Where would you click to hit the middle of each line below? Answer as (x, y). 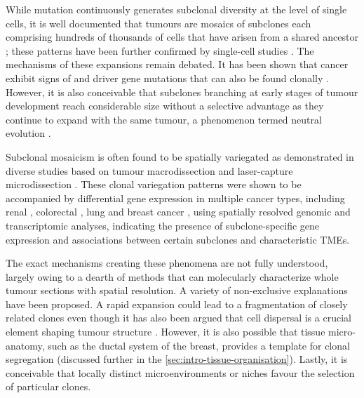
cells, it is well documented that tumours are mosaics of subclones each (159, 23)
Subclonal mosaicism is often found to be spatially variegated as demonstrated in (180, 156)
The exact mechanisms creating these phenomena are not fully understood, (167, 263)
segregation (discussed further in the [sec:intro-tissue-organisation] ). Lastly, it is (177, 359)
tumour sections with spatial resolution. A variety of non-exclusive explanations (177, 290)
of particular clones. (48, 386)
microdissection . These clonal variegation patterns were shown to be (154, 184)
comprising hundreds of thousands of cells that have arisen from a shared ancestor (182, 37)
